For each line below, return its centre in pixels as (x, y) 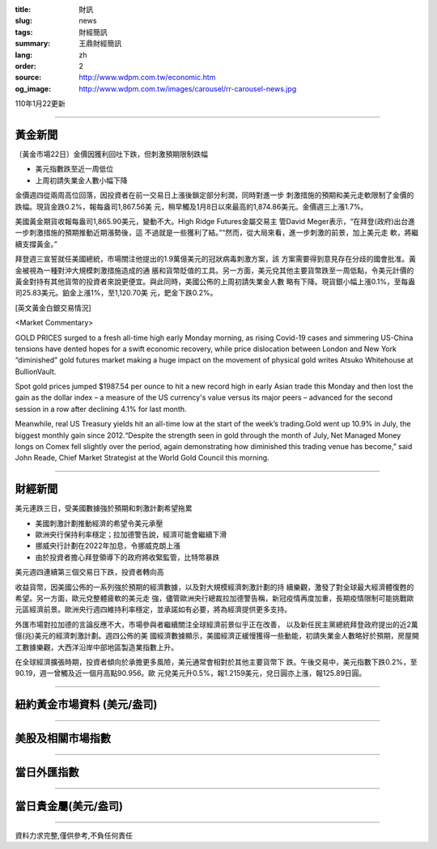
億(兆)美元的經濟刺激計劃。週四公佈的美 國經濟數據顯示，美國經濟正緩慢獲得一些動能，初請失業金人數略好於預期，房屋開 (217, 636)
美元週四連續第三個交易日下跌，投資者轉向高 (89, 572)
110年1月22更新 (40, 104)
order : (25, 66)
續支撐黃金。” (36, 244)
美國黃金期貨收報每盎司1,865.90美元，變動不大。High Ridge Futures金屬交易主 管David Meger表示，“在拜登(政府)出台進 (215, 221)
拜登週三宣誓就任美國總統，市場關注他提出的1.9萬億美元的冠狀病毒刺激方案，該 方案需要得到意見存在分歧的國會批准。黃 (216, 259)
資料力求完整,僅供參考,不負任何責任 (74, 835)
